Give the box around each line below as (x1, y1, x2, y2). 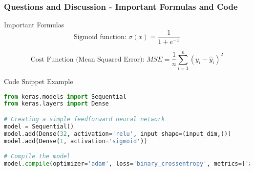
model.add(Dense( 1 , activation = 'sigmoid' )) (4, 137, 148, 145)
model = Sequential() (4, 123, 74, 130)
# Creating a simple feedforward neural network (4, 116, 165, 123)
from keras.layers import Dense (4, 100, 109, 107)
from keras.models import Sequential (4, 93, 127, 100)
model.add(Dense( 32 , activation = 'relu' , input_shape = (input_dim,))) (4, 130, 232, 137)
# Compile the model (4, 153, 71, 160)
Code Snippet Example (4, 76, 73, 86)
